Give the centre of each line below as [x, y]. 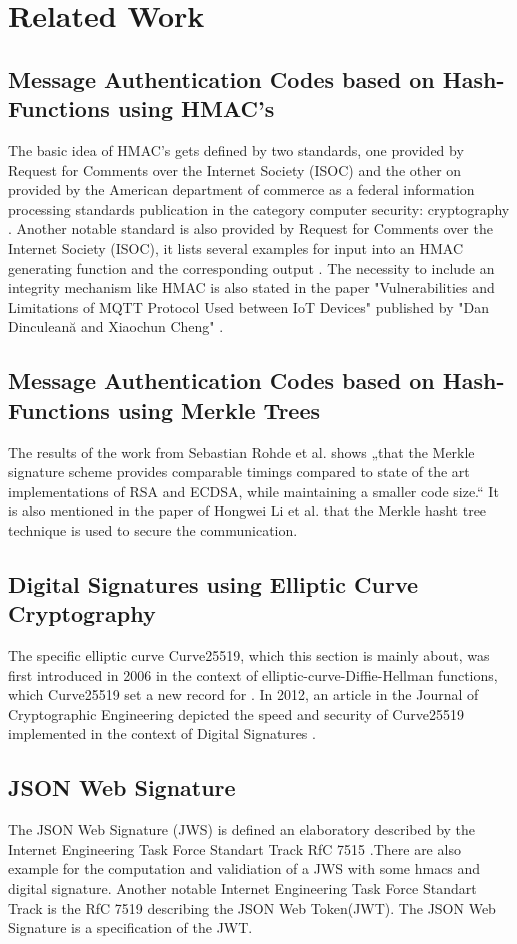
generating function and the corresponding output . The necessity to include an [251, 267]
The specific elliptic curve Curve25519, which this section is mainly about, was [249, 655]
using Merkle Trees [219, 409]
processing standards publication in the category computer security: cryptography [259, 208]
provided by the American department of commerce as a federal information [241, 189]
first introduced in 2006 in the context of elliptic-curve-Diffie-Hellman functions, [253, 674]
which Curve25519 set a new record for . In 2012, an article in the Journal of [243, 694]
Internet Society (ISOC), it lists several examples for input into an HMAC [236, 247]
